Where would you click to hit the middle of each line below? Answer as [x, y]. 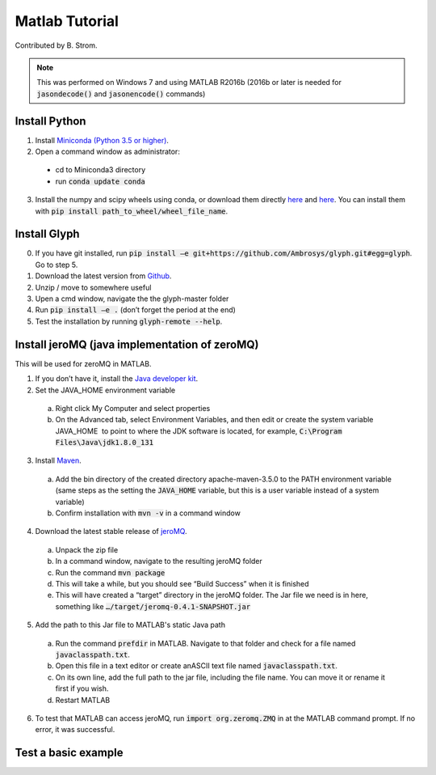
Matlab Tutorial [67, 21]
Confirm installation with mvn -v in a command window [148, 513]
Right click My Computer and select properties [133, 408]
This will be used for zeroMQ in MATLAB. [83, 363]
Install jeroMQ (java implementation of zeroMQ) [137, 344]
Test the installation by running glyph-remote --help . [129, 321]
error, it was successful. [75, 730]
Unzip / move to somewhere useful [93, 287]
